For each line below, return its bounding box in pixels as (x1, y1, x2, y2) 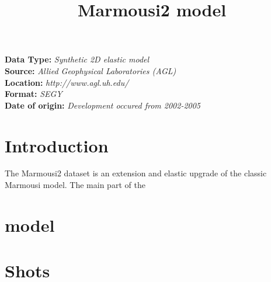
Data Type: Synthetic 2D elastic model (5, 53, 150, 65)
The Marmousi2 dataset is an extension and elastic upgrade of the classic (5, 167, 267, 179)
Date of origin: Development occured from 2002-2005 (5, 99, 201, 111)
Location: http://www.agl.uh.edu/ (5, 76, 129, 88)
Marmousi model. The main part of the (5, 179, 145, 191)
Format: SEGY (5, 88, 62, 100)
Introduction (5, 133, 109, 157)
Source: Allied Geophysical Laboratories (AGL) (5, 64, 176, 76)
